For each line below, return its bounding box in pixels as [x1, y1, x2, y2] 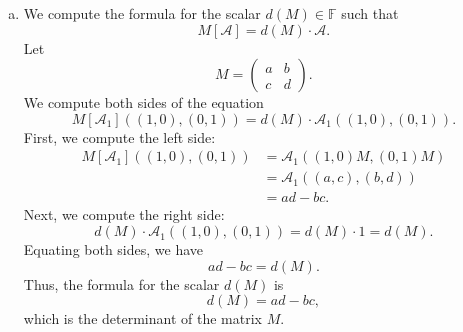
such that [341, 3, 399, 23]
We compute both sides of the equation [23, 92, 264, 113]
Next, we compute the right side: [23, 204, 225, 225]
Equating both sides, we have [23, 239, 204, 260]
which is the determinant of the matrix [23, 308, 262, 329]
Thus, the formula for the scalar [23, 273, 220, 294]
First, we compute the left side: [23, 126, 216, 147]
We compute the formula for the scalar [23, 3, 261, 23]
